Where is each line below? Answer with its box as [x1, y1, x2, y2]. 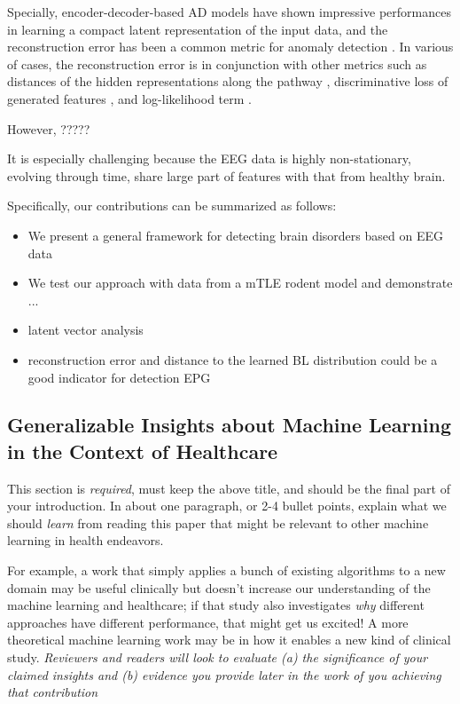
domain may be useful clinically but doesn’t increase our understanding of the [7, 578, 431, 597]
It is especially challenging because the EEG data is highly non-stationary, [7, 149, 411, 168]
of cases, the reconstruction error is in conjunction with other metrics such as [7, 54, 427, 73]
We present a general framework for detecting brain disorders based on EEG [27, 225, 443, 244]
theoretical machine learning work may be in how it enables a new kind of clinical [7, 630, 451, 649]
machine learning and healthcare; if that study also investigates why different [7, 596, 425, 614]
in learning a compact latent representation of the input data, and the [7, 20, 388, 38]
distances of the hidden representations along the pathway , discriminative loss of [7, 72, 448, 91]
